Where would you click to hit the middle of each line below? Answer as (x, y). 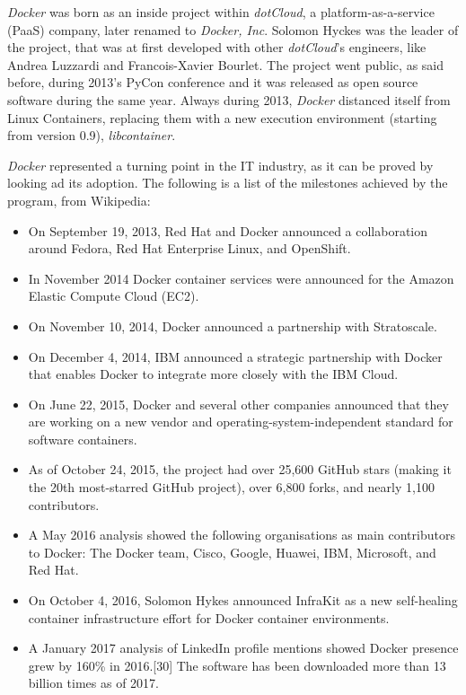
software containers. (83, 439)
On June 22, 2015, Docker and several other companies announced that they (238, 404)
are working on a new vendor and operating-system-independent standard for (241, 422)
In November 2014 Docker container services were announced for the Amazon (241, 278)
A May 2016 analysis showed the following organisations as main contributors (242, 535)
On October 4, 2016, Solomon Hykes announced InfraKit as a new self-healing (243, 600)
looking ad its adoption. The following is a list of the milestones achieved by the (228, 183)
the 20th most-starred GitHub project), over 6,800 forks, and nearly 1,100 (231, 487)
